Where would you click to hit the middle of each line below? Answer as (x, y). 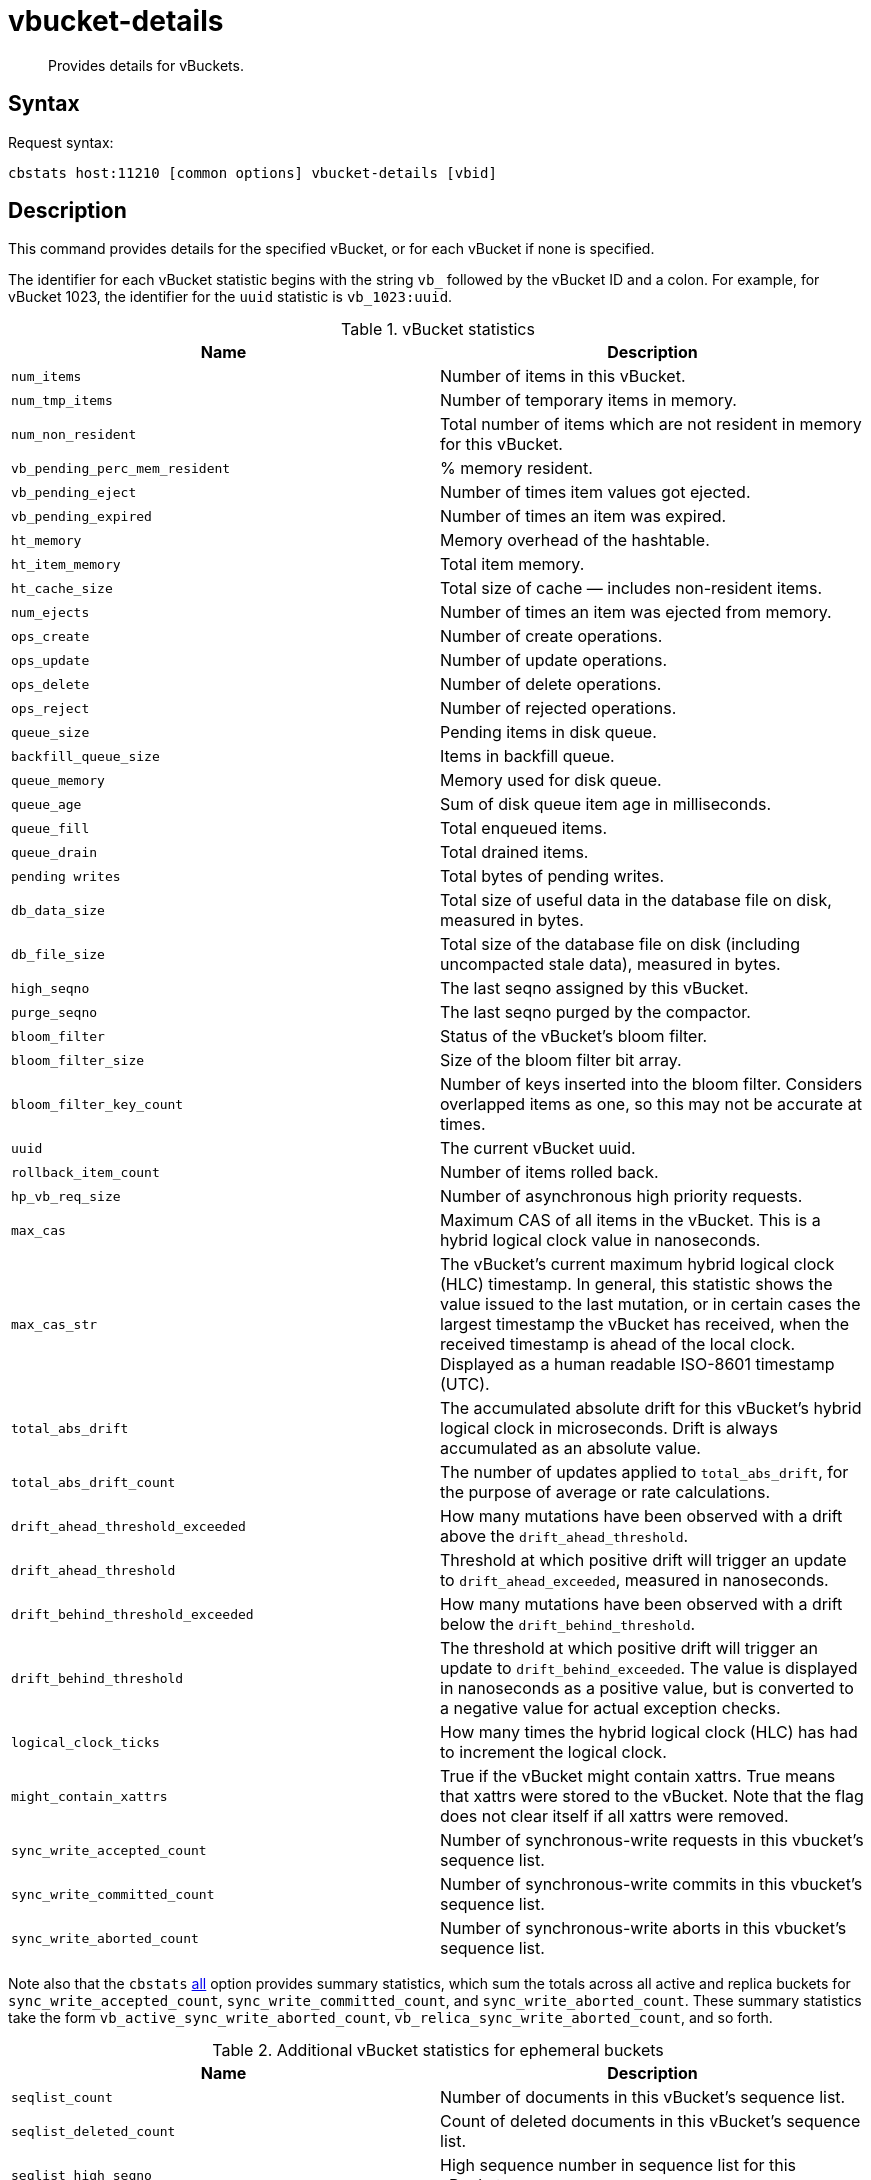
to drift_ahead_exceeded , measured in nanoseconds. (634, 1580)
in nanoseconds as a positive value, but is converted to (647, 1688)
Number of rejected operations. (558, 708)
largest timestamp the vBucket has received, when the (645, 1324)
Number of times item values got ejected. (595, 492)
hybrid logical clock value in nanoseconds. (600, 1240)
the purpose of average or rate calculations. (605, 1492)
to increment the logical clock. (553, 1752)
